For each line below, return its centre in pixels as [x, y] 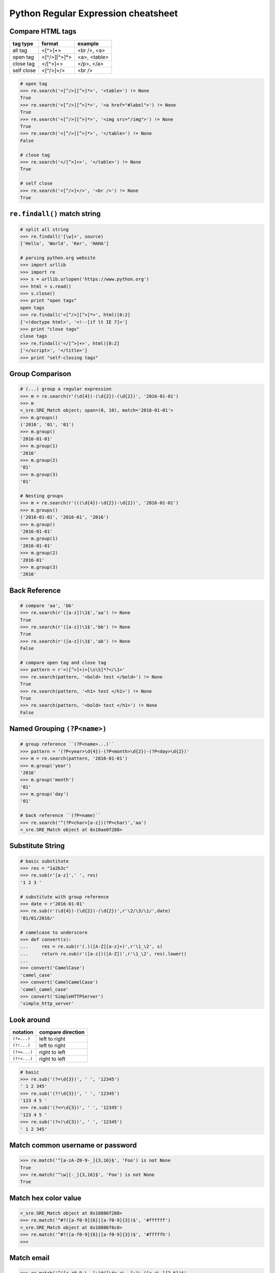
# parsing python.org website [58, 258]
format [50, 44]
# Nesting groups [42, 496]
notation [23, 1032]
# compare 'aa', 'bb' [47, 605]
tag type [23, 44]
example [88, 44]
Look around [30, 1020]
